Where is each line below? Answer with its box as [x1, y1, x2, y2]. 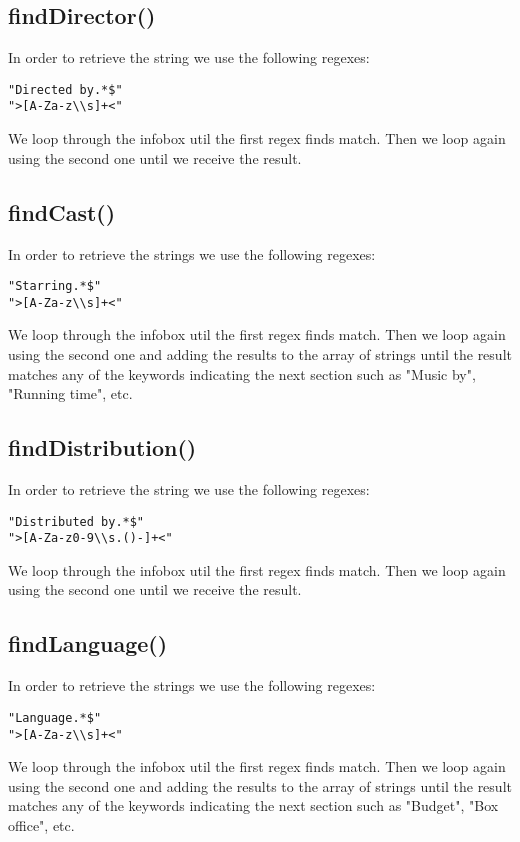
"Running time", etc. [8, 383, 133, 404]
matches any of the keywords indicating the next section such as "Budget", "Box [8, 795, 499, 816]
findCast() [8, 196, 116, 227]
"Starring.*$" [8, 279, 102, 294]
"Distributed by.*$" [8, 514, 145, 529]
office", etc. [8, 814, 75, 835]
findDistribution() [8, 432, 197, 463]
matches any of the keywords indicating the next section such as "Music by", [8, 363, 476, 384]
